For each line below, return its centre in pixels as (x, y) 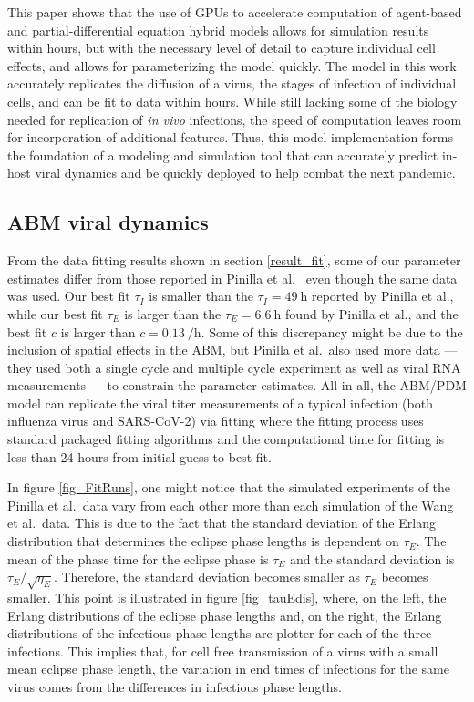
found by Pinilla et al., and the (372, 313)
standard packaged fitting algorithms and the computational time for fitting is (226, 439)
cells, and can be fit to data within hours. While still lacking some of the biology (232, 101)
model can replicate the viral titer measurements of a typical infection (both (220, 403)
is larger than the (173, 313)
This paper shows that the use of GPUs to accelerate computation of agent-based (235, 12)
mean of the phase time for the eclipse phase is (138, 558)
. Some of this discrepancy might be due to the (332, 331)
